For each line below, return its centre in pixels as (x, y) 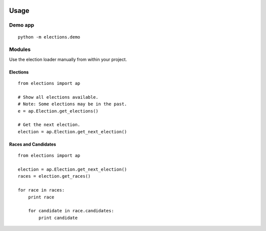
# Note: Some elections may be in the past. (73, 104)
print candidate (58, 218)
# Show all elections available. (58, 97)
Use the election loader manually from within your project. (68, 59)
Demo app (22, 25)
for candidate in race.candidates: (71, 211)
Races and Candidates (33, 144)
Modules (20, 49)
